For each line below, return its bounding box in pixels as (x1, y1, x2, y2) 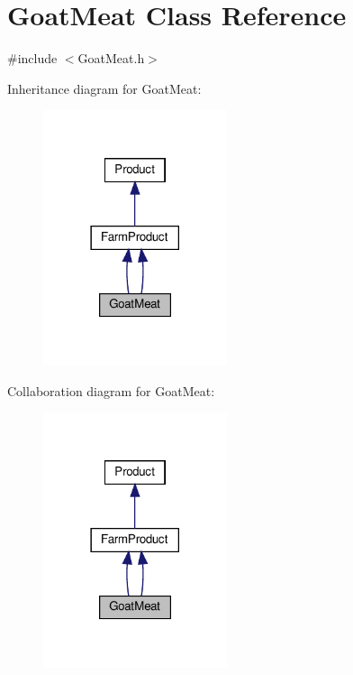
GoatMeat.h (77, 49, 145, 68)
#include (7, 49, 58, 68)
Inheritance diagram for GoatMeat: (7, 79, 202, 97)
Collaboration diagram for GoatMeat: (7, 381, 215, 400)
